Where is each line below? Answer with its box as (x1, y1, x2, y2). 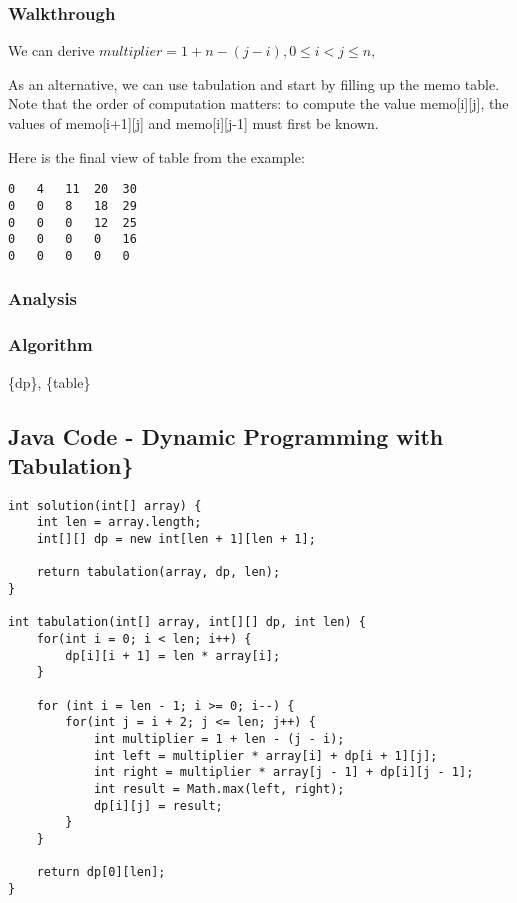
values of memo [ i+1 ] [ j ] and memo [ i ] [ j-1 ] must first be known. (8, 113, 379, 133)
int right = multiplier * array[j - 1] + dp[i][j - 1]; (93, 765, 474, 780)
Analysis (8, 286, 78, 311)
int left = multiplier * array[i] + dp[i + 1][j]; (93, 748, 438, 763)
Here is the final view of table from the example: (8, 146, 305, 167)
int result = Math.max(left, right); (93, 781, 345, 796)
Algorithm (8, 332, 93, 357)
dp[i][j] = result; (93, 798, 223, 813)
